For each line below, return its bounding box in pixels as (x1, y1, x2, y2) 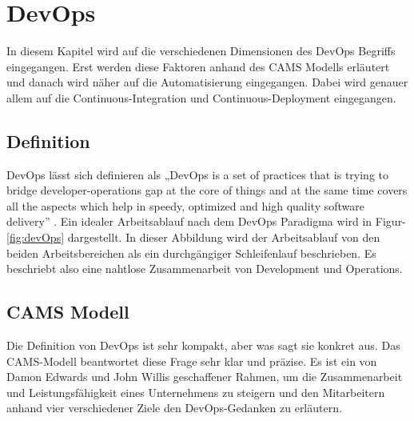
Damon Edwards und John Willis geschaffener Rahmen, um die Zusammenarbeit (6, 368, 403, 385)
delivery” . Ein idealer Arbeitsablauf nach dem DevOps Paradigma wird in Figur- (6, 213, 406, 230)
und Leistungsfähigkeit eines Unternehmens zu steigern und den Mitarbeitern (6, 383, 385, 400)
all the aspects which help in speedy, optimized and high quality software (6, 197, 364, 214)
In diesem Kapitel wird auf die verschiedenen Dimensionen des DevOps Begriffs (6, 42, 396, 59)
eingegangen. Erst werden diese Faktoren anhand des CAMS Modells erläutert (6, 58, 390, 74)
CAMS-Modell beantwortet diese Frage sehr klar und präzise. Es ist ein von (6, 352, 377, 369)
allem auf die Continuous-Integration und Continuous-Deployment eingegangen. (6, 89, 396, 106)
